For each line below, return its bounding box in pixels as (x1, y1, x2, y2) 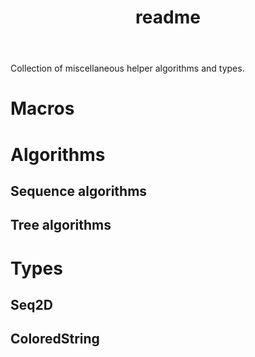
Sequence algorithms (10, 182, 148, 200)
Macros (10, 97, 75, 120)
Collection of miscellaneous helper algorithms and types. (10, 62, 245, 75)
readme (135, 6, 201, 29)
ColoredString (10, 331, 100, 348)
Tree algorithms (10, 217, 112, 234)
